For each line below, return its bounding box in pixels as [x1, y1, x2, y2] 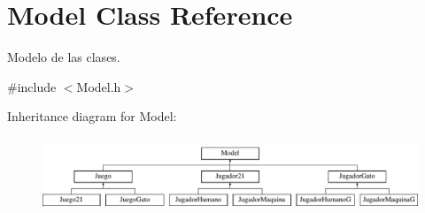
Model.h [76, 77, 121, 95]
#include [7, 77, 57, 95]
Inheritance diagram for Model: [7, 107, 177, 126]
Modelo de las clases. [7, 48, 120, 66]
